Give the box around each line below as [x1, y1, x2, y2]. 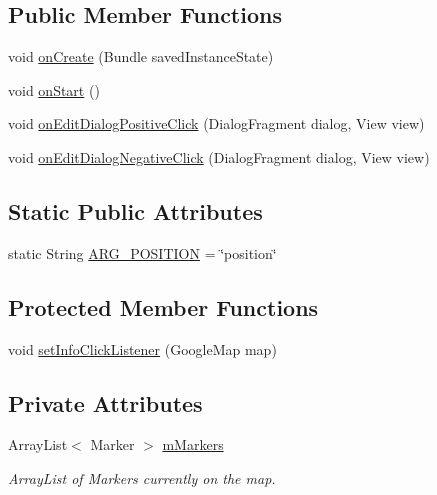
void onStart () [8, 79, 100, 100]
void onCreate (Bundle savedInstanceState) [8, 46, 274, 67]
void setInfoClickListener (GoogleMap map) [8, 338, 277, 359]
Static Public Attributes [8, 195, 263, 226]
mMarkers [162, 434, 224, 455]
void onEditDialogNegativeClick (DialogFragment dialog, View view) [8, 146, 430, 167]
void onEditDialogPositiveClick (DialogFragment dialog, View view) [8, 113, 425, 134]
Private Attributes [8, 387, 203, 418]
